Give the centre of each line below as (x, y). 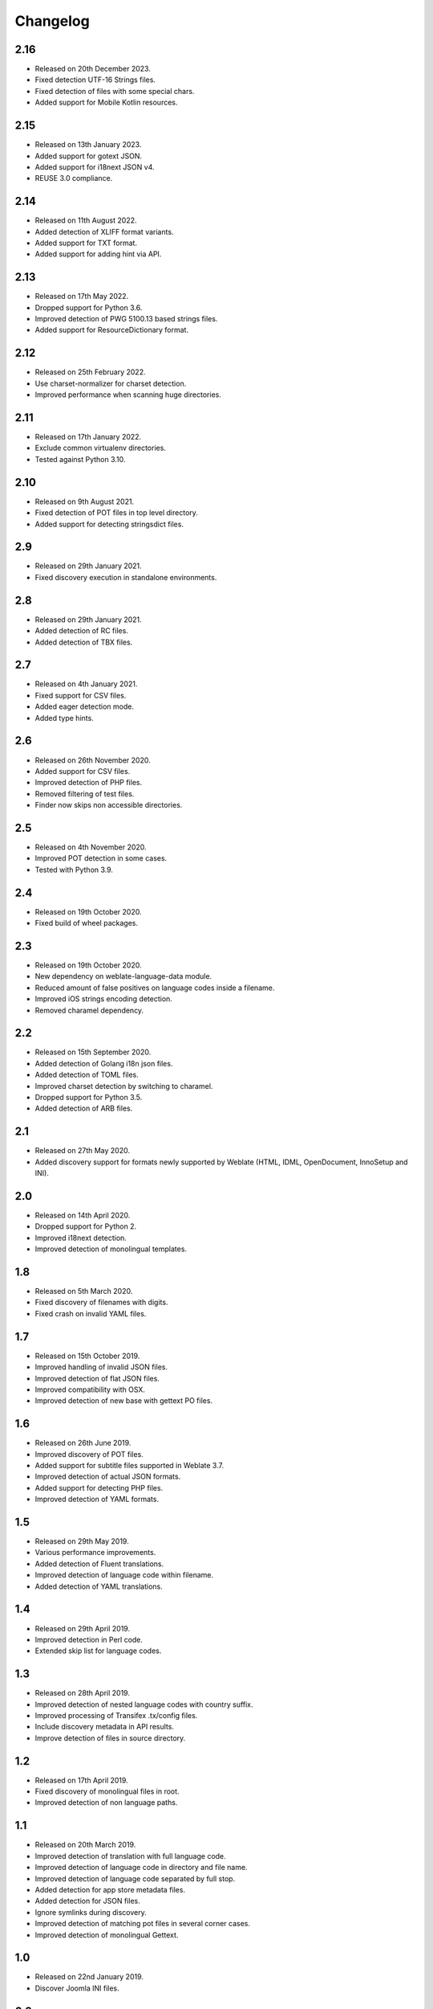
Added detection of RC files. (81, 631)
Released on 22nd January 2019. (89, 1977)
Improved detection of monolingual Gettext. (107, 1935)
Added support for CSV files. (83, 771)
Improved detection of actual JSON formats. (108, 1477)
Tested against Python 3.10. (80, 459)
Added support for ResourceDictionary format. (111, 330)
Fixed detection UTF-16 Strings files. (95, 80)
